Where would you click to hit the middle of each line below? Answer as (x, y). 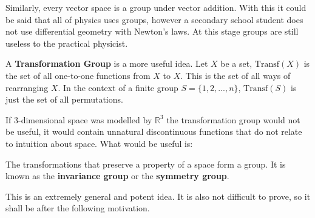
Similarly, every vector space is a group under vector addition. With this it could (156, 7)
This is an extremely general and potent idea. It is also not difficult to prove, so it (158, 196)
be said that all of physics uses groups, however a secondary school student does (154, 19)
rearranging (27, 87)
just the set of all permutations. (64, 99)
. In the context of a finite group (118, 87)
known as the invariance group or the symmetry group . (117, 176)
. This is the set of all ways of (235, 75)
